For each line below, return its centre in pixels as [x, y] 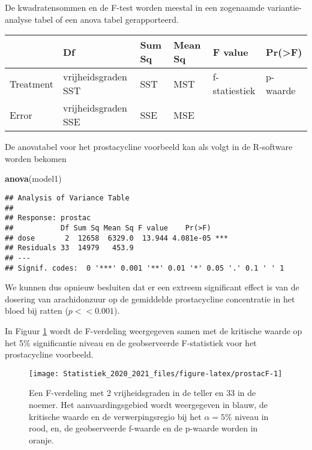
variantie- [284, 7]
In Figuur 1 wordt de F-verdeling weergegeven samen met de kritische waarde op [154, 331]
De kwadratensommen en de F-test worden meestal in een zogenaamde [135, 7]
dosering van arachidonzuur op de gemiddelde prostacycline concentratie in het [150, 298]
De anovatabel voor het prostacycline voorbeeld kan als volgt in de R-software [149, 147]
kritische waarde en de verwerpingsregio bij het [115, 416]
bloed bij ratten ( [37, 310]
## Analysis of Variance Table [67, 198]
